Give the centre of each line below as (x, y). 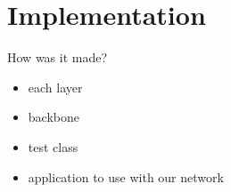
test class (53, 146)
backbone (54, 117)
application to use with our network (126, 176)
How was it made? (58, 57)
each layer (55, 87)
